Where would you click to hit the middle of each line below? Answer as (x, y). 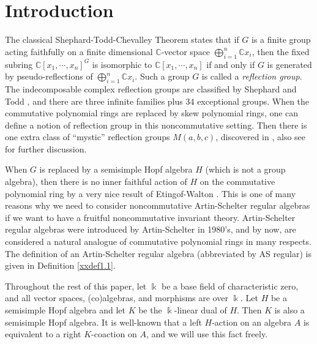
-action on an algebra (252, 322)
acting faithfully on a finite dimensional (79, 51)
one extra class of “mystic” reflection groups (88, 137)
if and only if (231, 64)
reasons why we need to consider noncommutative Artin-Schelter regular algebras (158, 205)
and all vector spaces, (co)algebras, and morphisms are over (117, 298)
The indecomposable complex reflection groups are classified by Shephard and (151, 88)
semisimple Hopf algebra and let (65, 310)
